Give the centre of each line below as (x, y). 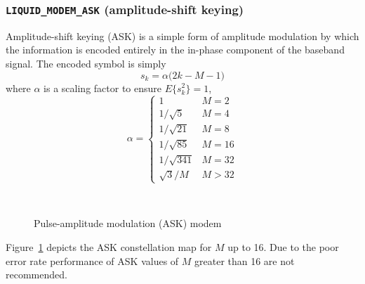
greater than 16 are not (245, 260)
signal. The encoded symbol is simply (86, 63)
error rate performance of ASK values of (92, 260)
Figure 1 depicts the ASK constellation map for (109, 246)
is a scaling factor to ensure (103, 88)
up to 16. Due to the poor (283, 246)
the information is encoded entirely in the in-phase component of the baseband (175, 50)
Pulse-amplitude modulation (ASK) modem (128, 223)
